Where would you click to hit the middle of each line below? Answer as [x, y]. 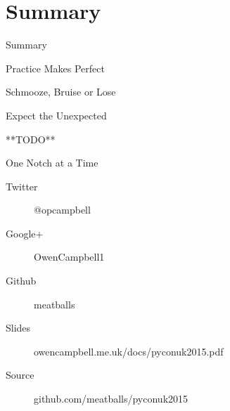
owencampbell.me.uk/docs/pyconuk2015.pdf [129, 351]
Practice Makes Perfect [55, 68]
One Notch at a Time [52, 163]
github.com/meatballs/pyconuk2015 [111, 399]
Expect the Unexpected [56, 115]
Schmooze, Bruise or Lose [61, 92]
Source [20, 375]
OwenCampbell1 [69, 257]
